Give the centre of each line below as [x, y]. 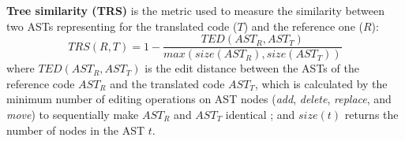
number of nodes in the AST [76, 130]
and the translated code [167, 83]
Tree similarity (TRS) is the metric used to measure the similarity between [195, 10]
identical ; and [260, 115]
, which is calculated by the [321, 83]
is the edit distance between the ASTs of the [252, 68]
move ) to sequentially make [73, 115]
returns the [371, 115]
